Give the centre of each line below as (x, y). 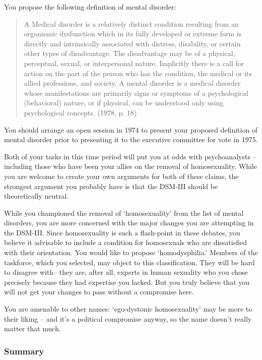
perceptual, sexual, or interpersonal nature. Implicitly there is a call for (134, 63)
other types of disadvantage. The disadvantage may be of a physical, (129, 53)
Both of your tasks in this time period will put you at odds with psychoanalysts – (130, 156)
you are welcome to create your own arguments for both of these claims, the (121, 176)
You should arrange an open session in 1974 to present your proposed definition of (131, 129)
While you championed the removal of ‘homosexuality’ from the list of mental (124, 213)
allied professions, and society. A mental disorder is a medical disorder (132, 83)
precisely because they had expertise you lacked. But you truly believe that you (127, 282)
